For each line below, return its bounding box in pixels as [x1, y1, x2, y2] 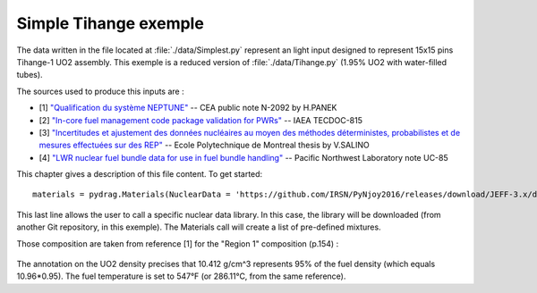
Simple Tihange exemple [16, 13, 205, 33]
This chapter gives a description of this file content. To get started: [16, 169, 263, 180]
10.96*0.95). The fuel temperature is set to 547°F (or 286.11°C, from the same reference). [16, 271, 346, 281]
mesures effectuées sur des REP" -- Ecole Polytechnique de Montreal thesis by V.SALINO [38, 139, 371, 151]
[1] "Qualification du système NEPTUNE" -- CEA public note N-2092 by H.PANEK [38, 103, 337, 113]
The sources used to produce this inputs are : [16, 86, 184, 96]
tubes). [16, 70, 44, 80]
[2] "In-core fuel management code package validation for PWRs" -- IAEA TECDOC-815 [38, 114, 362, 125]
